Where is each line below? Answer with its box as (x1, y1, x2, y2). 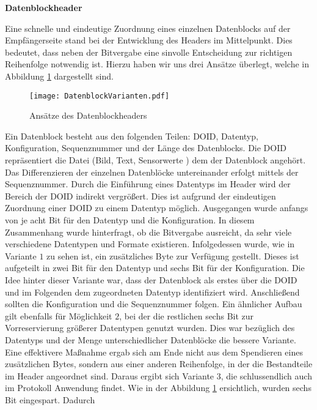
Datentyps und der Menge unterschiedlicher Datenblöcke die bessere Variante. (5, 333, 296, 346)
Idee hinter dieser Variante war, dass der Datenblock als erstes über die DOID (5, 273, 297, 286)
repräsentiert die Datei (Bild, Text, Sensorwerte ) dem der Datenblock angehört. (5, 154, 306, 166)
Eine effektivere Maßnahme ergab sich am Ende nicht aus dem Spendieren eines (5, 345, 303, 358)
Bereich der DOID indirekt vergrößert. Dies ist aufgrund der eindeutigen (5, 189, 276, 202)
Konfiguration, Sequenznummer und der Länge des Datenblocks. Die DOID (5, 141, 286, 154)
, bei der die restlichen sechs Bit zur (119, 309, 254, 322)
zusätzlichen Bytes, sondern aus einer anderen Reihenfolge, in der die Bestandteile (5, 357, 313, 370)
